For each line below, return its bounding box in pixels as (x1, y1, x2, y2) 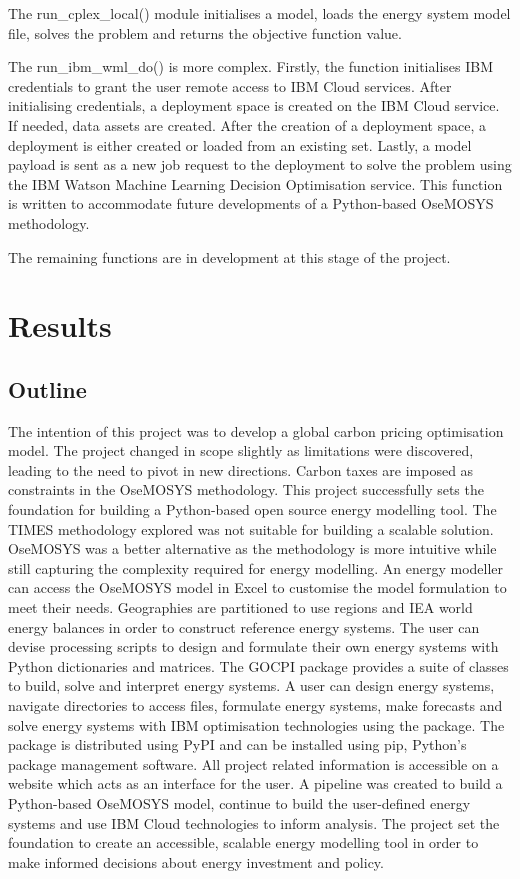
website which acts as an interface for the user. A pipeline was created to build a (8, 773, 503, 794)
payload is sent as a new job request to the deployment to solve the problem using (8, 154, 512, 175)
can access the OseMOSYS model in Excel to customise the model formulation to (8, 577, 507, 598)
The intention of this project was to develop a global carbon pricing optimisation (8, 420, 504, 441)
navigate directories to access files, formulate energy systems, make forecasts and (8, 695, 503, 716)
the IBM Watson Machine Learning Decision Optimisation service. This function (8, 173, 503, 194)
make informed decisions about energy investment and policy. (8, 851, 384, 872)
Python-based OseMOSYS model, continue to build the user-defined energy (8, 792, 471, 813)
